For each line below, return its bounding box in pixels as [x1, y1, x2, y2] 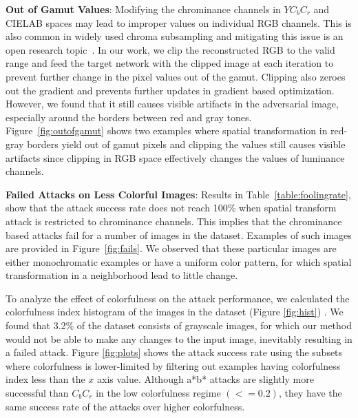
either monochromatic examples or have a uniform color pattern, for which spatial [6, 254, 352, 269]
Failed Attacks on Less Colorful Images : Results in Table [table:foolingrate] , [6, 187, 351, 201]
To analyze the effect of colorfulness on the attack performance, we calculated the [6, 291, 350, 305]
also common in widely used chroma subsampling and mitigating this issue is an [6, 29, 344, 43]
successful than [6, 386, 69, 400]
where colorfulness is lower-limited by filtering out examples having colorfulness [6, 358, 341, 373]
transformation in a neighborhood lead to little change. [6, 268, 238, 282]
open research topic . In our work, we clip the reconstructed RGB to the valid [6, 42, 335, 56]
